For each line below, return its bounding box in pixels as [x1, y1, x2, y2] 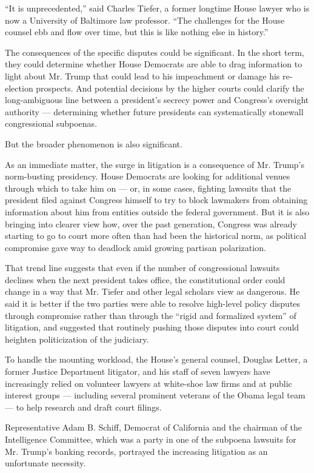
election [5, 81, 33, 94]
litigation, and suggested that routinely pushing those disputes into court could [5, 321, 299, 334]
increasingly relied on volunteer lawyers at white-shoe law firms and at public [5, 377, 292, 389]
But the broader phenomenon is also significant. [5, 137, 182, 150]
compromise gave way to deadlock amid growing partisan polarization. [5, 241, 266, 253]
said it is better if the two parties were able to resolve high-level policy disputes [5, 297, 301, 310]
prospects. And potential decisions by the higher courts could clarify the [36, 81, 304, 94]
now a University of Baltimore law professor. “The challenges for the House [5, 13, 285, 26]
